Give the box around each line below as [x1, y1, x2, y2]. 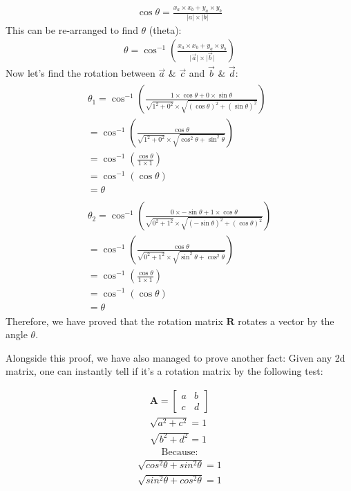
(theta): [149, 22, 182, 37]
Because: [161, 447, 198, 458]
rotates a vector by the [238, 313, 334, 328]
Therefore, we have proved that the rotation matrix [6, 313, 223, 328]
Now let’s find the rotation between [6, 66, 155, 80]
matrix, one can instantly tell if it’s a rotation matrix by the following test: [6, 364, 323, 378]
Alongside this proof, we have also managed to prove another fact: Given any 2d [6, 350, 345, 364]
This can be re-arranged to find [6, 22, 138, 37]
